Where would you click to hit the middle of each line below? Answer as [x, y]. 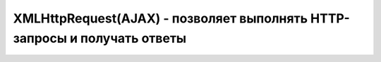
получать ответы [133, 38]
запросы [40, 38]
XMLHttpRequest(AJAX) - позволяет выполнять [161, 18]
